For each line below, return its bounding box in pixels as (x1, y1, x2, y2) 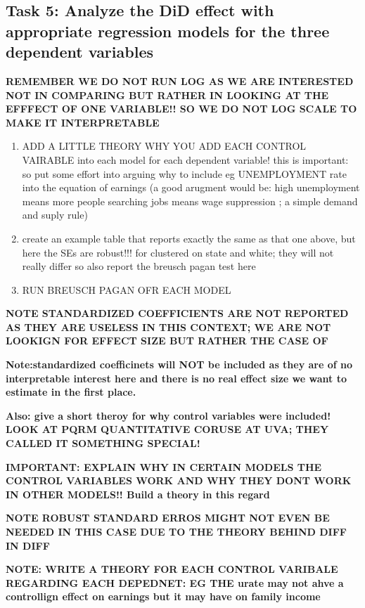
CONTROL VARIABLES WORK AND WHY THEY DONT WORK (6, 473, 352, 488)
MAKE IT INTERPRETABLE (6, 115, 160, 129)
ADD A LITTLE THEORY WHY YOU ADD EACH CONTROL (22, 138, 307, 153)
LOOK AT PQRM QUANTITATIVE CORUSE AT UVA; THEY (6, 422, 329, 436)
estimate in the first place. (6, 384, 136, 399)
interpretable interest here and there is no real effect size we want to (6, 370, 347, 385)
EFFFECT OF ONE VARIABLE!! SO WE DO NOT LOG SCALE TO (6, 101, 357, 116)
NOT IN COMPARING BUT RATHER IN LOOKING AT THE (6, 87, 329, 102)
